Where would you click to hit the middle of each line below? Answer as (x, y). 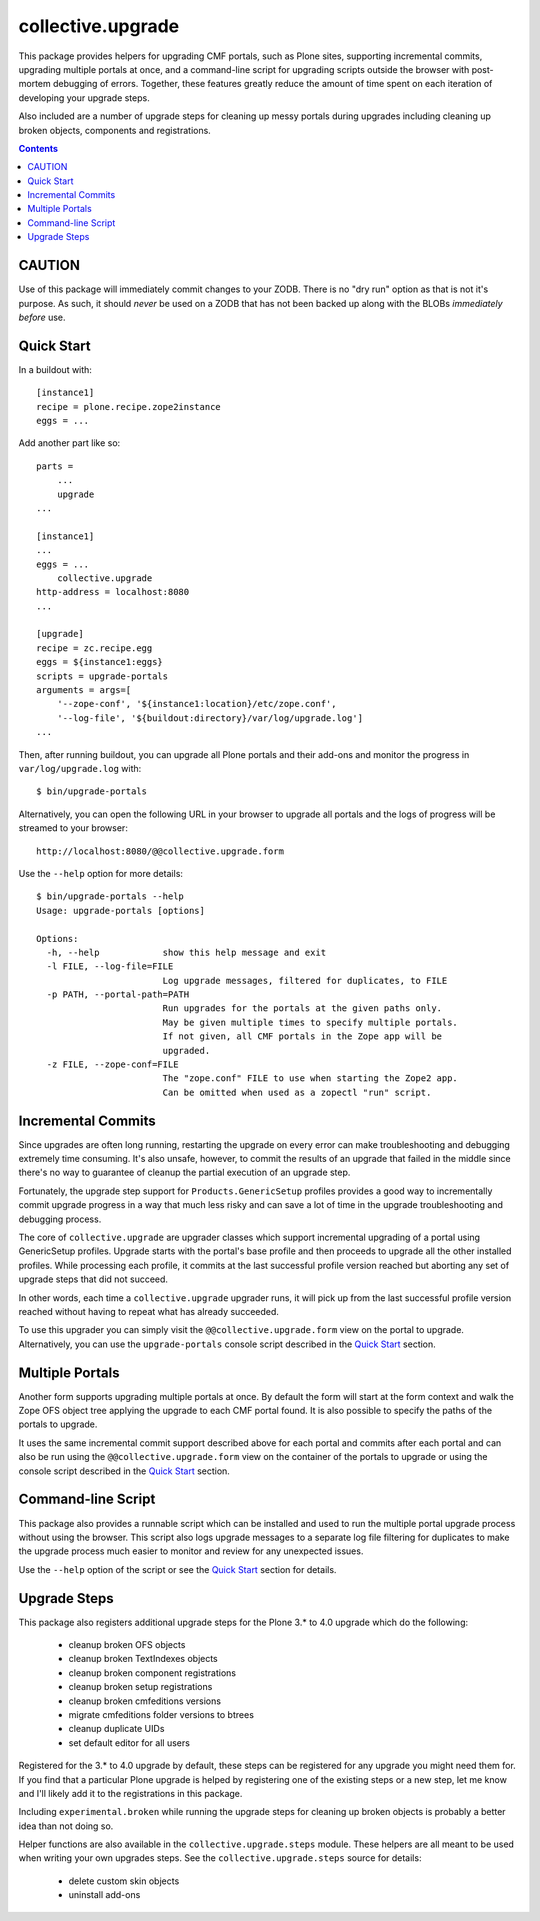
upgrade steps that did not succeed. (93, 1279)
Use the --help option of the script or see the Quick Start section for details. (177, 1569)
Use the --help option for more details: (101, 873)
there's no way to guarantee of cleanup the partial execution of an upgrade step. (184, 1172)
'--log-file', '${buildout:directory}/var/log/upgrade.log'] (210, 718)
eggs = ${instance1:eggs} (100, 662)
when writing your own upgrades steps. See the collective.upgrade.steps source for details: (220, 1858)
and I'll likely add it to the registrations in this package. (130, 1793)
